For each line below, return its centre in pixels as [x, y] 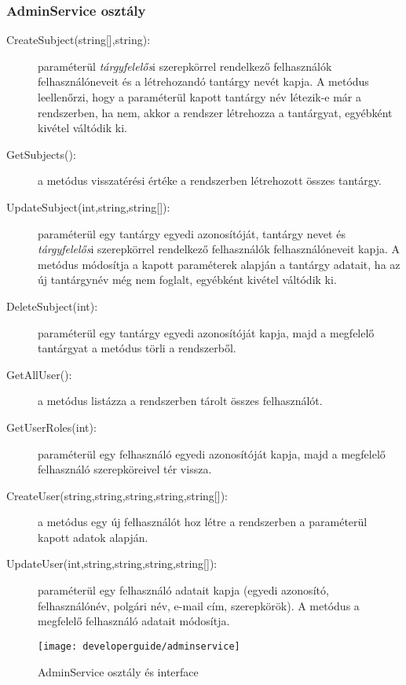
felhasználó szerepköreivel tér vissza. [125, 469]
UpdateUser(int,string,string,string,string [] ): [112, 563]
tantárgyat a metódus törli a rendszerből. [137, 348]
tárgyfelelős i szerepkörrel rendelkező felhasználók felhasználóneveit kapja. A [219, 249]
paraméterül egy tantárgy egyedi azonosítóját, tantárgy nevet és [192, 233]
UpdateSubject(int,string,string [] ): [88, 206]
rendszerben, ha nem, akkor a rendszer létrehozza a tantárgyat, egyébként [215, 112]
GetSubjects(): [41, 154]
